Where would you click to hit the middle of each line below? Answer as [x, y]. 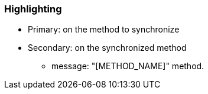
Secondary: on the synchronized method [107, 48]
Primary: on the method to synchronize [104, 30]
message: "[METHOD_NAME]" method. [128, 66]
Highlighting [33, 9]
